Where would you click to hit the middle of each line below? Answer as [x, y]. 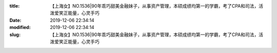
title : [15, 6]
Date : [15, 20]
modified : [20, 28]
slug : [15, 34]
